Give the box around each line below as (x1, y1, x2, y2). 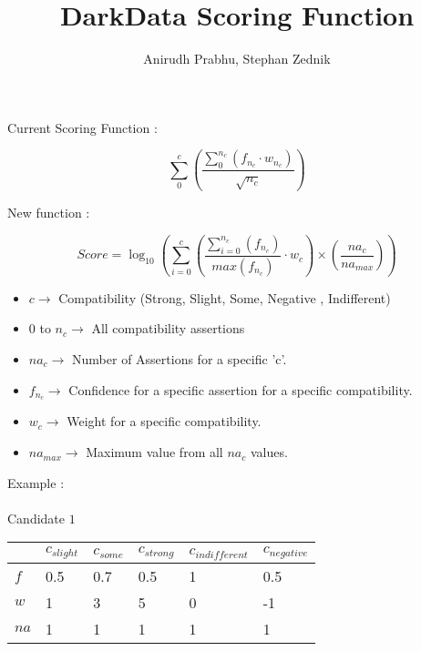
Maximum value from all (86, 442, 223, 462)
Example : (7, 473, 65, 492)
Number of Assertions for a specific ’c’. (72, 350, 287, 369)
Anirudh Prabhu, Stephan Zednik (143, 49, 331, 68)
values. (250, 442, 288, 462)
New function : (7, 203, 90, 222)
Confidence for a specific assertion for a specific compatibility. (68, 380, 413, 399)
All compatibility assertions (91, 319, 245, 338)
